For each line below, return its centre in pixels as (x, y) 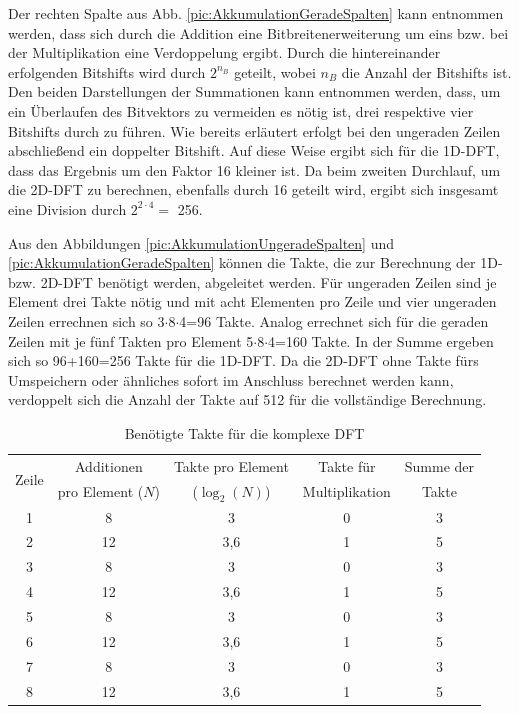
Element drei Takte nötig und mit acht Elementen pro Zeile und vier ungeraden (252, 301)
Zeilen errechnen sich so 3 (86, 320)
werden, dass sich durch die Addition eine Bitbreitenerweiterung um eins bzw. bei (258, 32)
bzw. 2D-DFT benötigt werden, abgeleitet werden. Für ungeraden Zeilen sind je (252, 281)
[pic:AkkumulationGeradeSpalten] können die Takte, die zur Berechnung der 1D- (255, 262)
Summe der (439, 465)
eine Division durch (67, 208)
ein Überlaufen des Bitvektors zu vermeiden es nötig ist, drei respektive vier (241, 110)
